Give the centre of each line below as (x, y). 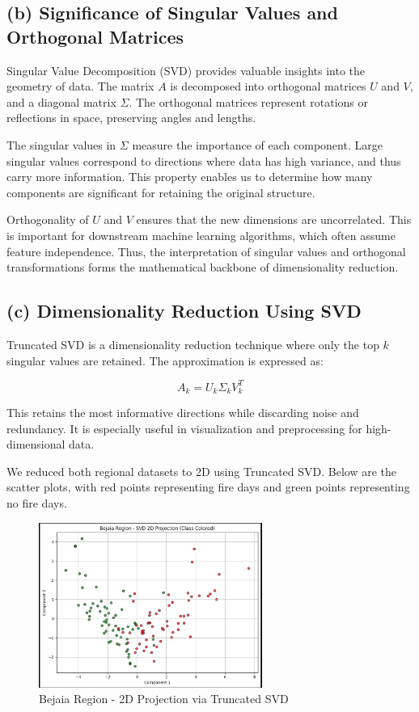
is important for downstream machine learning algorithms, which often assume (201, 235)
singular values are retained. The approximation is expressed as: (165, 360)
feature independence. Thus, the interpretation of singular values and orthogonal (206, 251)
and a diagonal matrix (61, 101)
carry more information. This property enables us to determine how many (190, 177)
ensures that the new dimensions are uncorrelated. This (274, 219)
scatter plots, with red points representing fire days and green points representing (208, 487)
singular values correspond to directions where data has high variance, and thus (204, 160)
